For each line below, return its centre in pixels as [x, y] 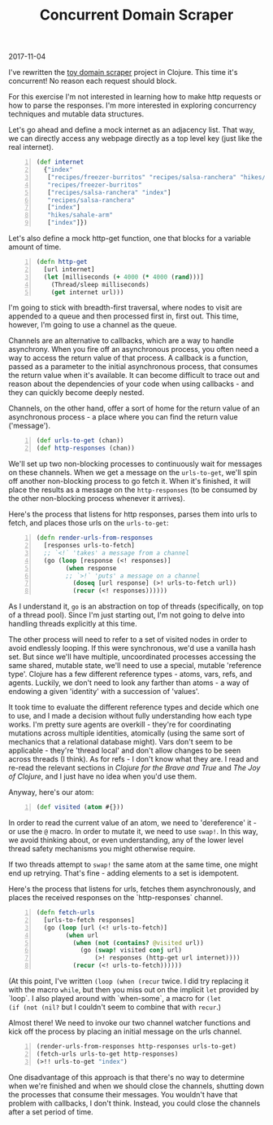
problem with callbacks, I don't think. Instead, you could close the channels [134, 1103]
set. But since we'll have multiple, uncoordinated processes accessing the [132, 657]
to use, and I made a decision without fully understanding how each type [130, 716]
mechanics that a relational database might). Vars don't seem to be [121, 742]
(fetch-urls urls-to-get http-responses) [107, 1054]
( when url [82, 935]
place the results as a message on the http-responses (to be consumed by [133, 490]
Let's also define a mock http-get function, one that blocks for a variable [130, 239]
